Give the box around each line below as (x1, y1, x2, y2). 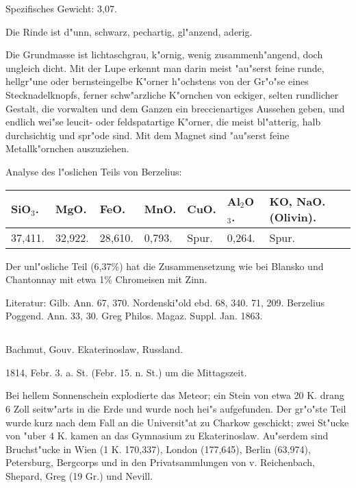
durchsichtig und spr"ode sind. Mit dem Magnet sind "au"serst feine (5, 127, 290, 142)
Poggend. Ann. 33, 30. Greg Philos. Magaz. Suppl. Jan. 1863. (5, 308, 263, 323)
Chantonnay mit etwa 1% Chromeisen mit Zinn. (5, 272, 207, 286)
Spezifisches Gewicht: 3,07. (5, 1, 117, 15)
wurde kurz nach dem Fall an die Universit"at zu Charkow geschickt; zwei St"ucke (5, 415, 349, 429)
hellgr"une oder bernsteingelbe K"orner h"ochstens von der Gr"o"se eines (5, 74, 309, 88)
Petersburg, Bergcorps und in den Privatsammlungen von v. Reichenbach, (5, 455, 315, 469)
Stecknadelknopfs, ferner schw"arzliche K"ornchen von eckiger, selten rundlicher (5, 87, 339, 101)
